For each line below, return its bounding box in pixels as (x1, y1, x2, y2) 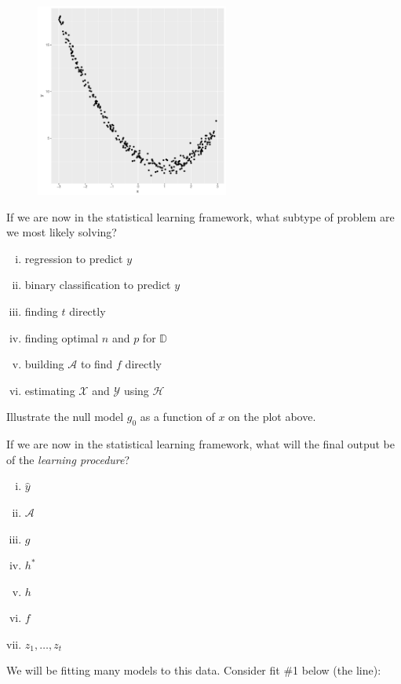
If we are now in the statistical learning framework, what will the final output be (6, 436, 395, 452)
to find (80, 356, 113, 372)
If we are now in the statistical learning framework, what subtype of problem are (6, 208, 395, 225)
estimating (24, 382, 75, 398)
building (24, 356, 64, 372)
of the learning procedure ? (6, 451, 130, 467)
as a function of (140, 408, 215, 425)
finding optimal (24, 329, 99, 346)
